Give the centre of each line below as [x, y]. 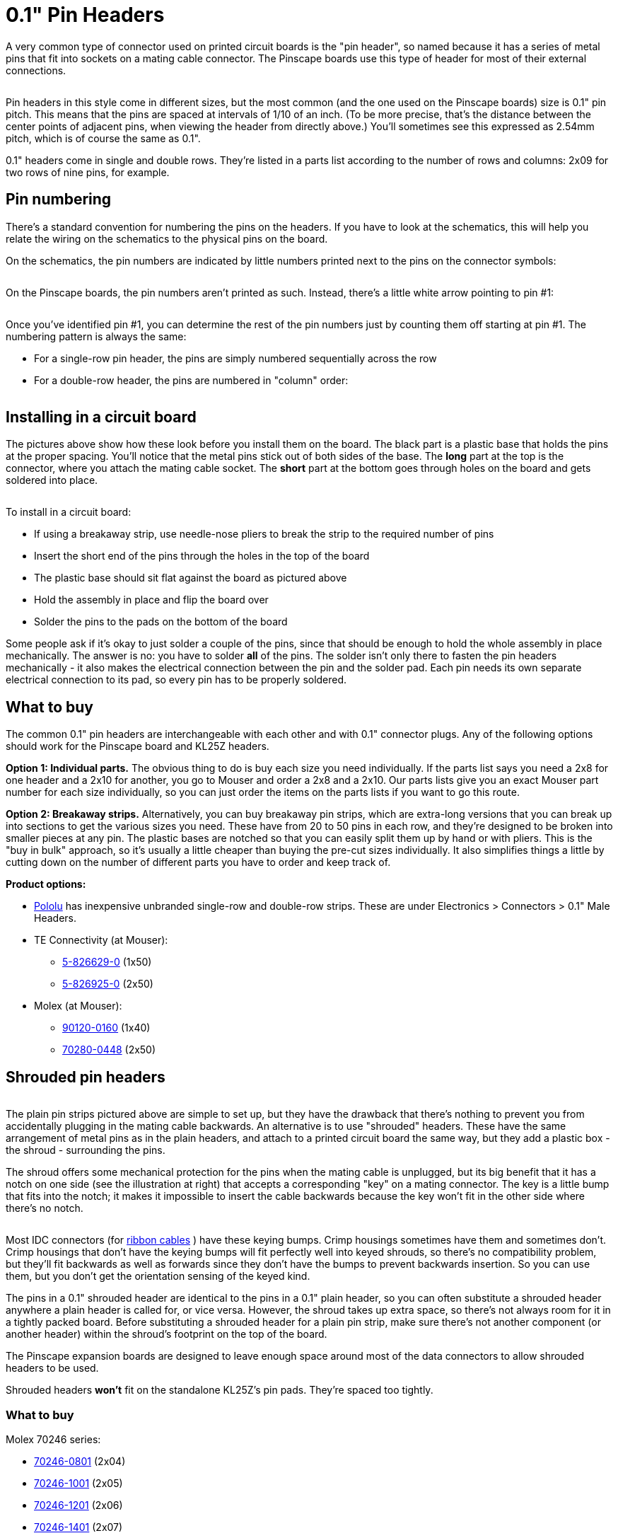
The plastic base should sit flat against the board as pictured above [191, 578]
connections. [36, 70]
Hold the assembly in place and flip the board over [151, 600]
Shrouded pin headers [86, 1077]
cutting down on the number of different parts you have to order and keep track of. [198, 862]
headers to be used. [52, 1368]
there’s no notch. [45, 1208]
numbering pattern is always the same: [96, 336]
